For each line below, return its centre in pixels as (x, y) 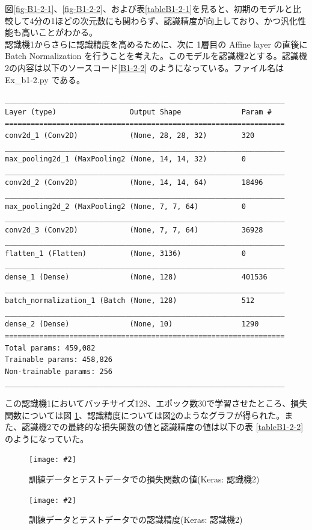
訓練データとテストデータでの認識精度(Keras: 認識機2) (136, 519)
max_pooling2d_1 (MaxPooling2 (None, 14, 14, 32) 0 (125, 159)
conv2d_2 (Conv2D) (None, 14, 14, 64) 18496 (134, 183)
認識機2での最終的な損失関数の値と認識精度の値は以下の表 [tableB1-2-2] (162, 427)
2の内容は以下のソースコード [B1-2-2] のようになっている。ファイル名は (145, 67)
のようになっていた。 (47, 438)
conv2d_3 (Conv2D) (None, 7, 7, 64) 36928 (134, 230)
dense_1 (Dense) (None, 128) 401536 (136, 277)
